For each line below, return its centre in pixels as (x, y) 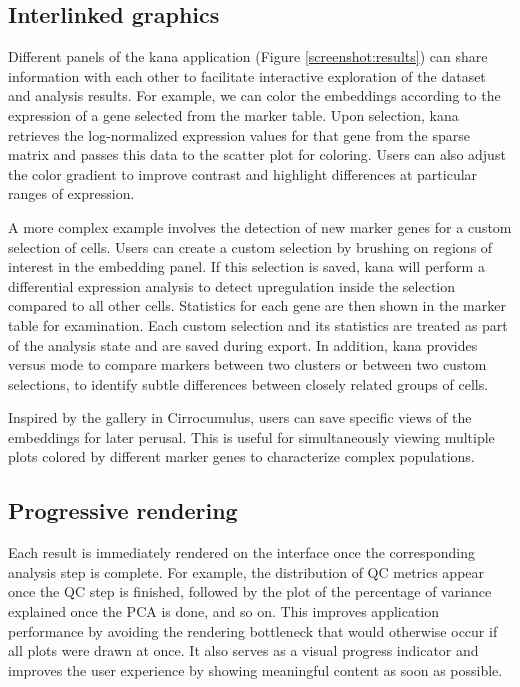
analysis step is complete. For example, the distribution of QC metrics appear (246, 571)
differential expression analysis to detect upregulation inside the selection (232, 285)
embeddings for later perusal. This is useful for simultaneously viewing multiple (251, 436)
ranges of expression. (71, 193)
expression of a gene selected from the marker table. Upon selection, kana (233, 114)
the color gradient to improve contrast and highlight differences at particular (243, 173)
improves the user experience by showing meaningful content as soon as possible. (255, 669)
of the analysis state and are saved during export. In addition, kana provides (243, 344)
